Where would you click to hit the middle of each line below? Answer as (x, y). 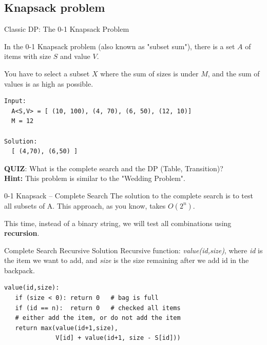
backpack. (20, 270)
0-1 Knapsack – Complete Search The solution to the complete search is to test (129, 195)
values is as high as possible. (49, 83)
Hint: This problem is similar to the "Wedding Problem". (95, 178)
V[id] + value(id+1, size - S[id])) (118, 338)
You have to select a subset (47, 73)
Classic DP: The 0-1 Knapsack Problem (67, 29)
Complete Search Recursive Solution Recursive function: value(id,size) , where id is (133, 250)
